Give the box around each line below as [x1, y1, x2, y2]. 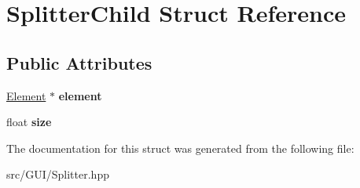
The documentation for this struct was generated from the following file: [6, 139, 354, 156]
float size [6, 114, 52, 130]
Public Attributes [6, 50, 152, 74]
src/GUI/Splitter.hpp [6, 166, 109, 183]
